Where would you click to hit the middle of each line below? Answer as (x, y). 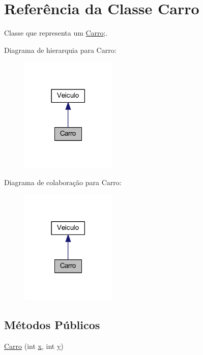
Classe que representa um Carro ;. (56, 33)
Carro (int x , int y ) (34, 346)
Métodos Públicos (52, 325)
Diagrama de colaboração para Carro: (63, 182)
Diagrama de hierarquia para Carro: (60, 50)
